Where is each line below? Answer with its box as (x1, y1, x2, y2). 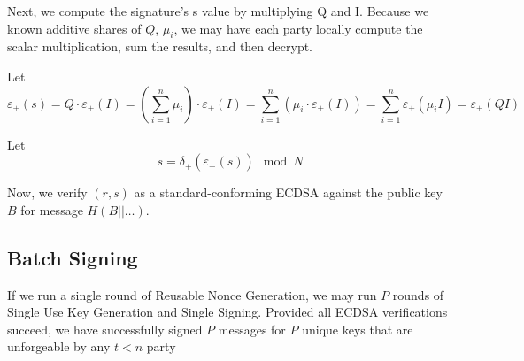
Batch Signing (7, 243, 138, 271)
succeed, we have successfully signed (7, 319, 203, 338)
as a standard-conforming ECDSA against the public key (134, 183, 443, 202)
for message (20, 200, 83, 219)
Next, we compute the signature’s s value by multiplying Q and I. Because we (7, 2, 429, 19)
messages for (218, 319, 286, 338)
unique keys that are (302, 319, 413, 338)
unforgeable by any (7, 337, 111, 356)
